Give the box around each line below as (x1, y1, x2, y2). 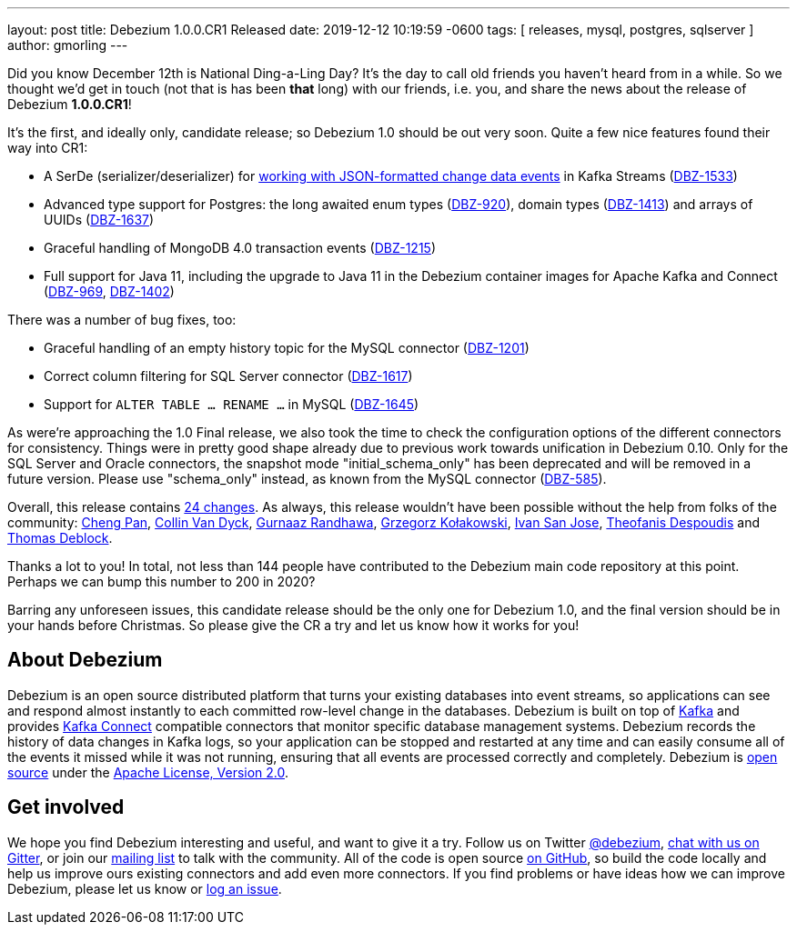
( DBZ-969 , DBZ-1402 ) (44, 284, 175, 299)
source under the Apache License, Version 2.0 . (7, 764, 289, 780)
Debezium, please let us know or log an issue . (7, 880, 282, 897)
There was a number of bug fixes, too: (7, 312, 237, 327)
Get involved (7, 796, 125, 819)
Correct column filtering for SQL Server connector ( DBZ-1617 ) (44, 368, 413, 384)
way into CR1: (7, 140, 88, 155)
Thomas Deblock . (7, 530, 113, 546)
